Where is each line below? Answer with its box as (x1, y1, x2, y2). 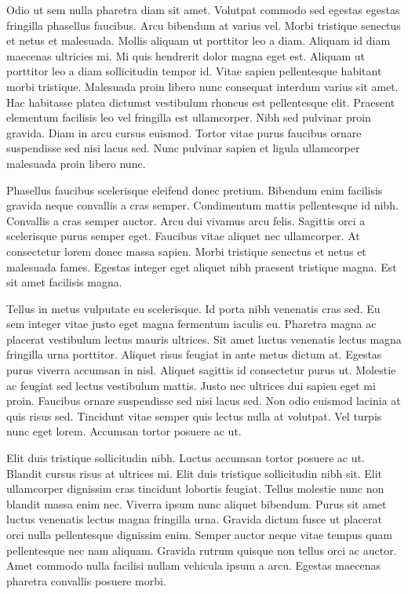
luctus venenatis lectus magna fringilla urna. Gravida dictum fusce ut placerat (6, 511, 382, 527)
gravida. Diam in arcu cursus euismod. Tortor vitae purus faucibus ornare (6, 124, 362, 140)
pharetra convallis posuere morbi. (6, 572, 166, 589)
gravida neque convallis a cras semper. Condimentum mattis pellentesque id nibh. (6, 197, 399, 213)
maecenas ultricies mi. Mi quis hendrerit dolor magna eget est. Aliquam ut (6, 47, 366, 64)
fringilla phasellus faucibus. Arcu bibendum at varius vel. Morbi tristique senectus (6, 16, 401, 33)
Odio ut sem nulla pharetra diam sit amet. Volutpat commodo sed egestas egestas (6, 2, 400, 17)
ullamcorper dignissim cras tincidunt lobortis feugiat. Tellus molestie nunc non (6, 480, 384, 497)
